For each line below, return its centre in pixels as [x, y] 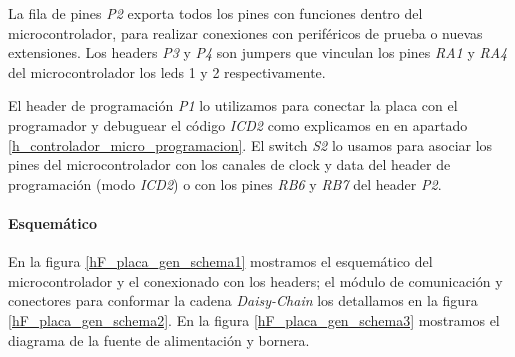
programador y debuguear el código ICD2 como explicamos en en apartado [238, 124]
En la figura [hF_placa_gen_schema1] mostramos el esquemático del [220, 261]
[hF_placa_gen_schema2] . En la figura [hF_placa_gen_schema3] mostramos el [254, 319]
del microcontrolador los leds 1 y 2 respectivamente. [167, 71]
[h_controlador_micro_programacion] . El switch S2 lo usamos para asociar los [250, 144]
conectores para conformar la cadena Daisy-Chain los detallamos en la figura [243, 300]
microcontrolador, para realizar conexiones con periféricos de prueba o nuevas [245, 32]
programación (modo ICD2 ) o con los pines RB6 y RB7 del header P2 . [225, 183]
